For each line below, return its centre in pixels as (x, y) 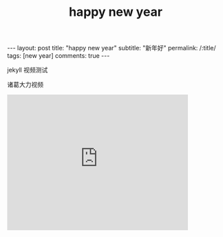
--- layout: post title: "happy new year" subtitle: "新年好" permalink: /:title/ (112, 48)
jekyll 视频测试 (28, 70)
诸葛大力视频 (25, 85)
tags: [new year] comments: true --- (59, 56)
